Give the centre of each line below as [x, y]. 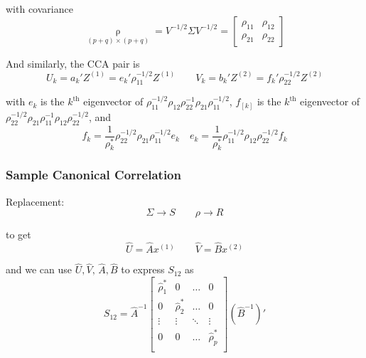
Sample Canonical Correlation [93, 175]
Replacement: [35, 201]
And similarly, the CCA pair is [73, 63]
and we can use [39, 269]
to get [18, 235]
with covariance [39, 9]
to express [143, 269]
